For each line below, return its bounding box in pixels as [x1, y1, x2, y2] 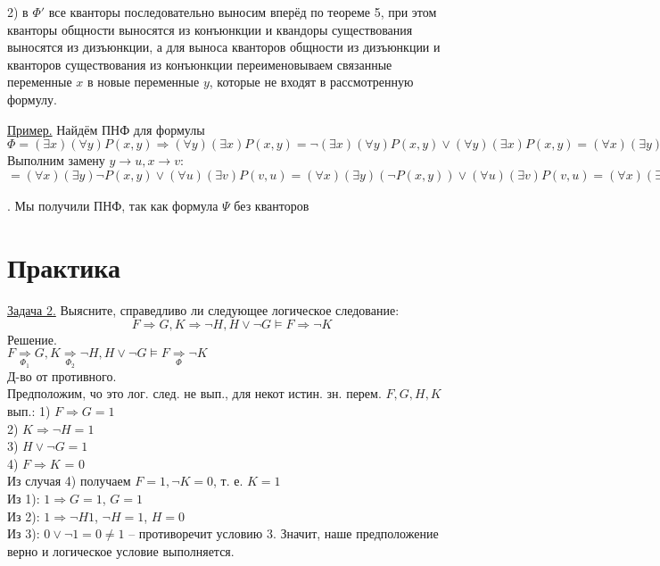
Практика [7, 248, 121, 285]
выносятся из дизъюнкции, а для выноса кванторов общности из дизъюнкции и [7, 37, 441, 56]
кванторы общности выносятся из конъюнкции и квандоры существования [7, 20, 413, 38]
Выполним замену [7, 151, 105, 170]
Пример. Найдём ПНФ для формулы [7, 120, 205, 138]
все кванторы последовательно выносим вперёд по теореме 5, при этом [48, 3, 437, 21]
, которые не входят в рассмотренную [209, 72, 414, 91]
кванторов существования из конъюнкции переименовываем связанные [7, 54, 392, 73]
